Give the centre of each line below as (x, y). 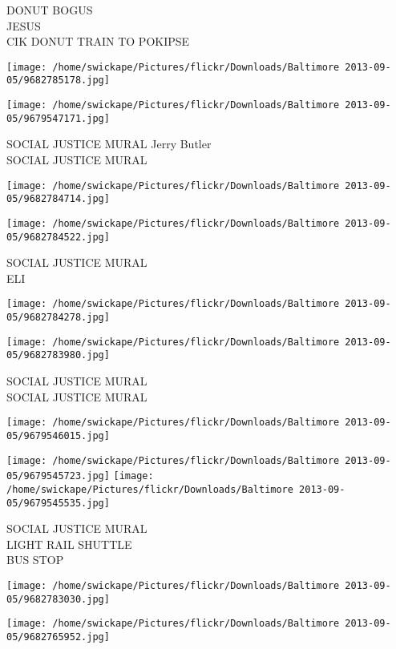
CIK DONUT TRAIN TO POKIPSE (98, 41)
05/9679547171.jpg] (58, 118)
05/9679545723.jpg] (58, 476)
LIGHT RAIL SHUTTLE (69, 544)
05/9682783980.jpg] (58, 355)
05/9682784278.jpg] (58, 318)
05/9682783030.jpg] (58, 599)
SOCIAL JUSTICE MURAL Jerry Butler (109, 144)
